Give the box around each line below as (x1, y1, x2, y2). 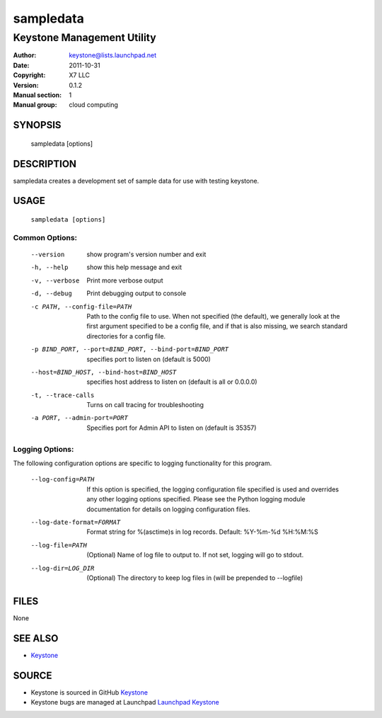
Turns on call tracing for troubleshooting (86, 401, 204, 409)
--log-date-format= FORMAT (30, 518, 121, 526)
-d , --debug (30, 290, 72, 297)
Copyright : (13, 71, 46, 79)
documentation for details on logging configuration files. (86, 505, 250, 513)
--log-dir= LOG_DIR (30, 564, 95, 572)
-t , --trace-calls (30, 391, 95, 399)
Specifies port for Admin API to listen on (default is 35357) (86, 423, 257, 432)
